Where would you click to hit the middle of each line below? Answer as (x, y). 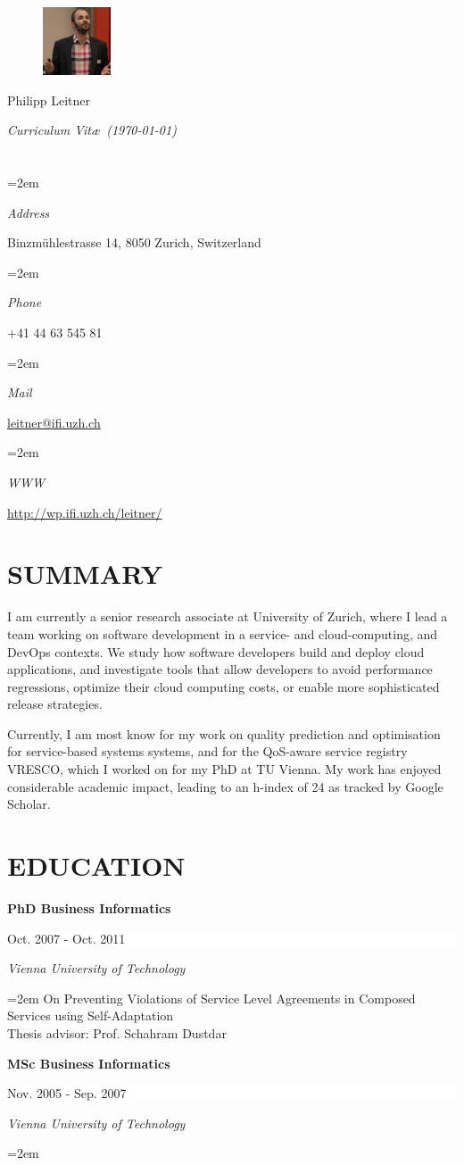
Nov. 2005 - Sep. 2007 (67, 1093)
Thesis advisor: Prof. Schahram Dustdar (117, 1032)
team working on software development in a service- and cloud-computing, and (223, 633)
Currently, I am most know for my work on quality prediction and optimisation (224, 733)
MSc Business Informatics (89, 1063)
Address (29, 212)
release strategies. (55, 704)
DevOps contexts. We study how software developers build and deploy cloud (216, 651)
